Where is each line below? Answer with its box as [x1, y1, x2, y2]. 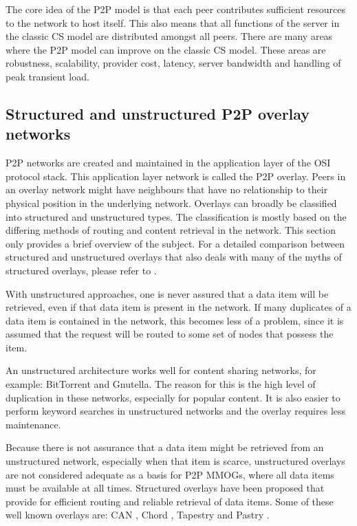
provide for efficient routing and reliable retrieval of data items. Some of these [6, 494, 334, 508]
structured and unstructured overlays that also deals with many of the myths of [6, 250, 342, 264]
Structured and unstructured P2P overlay [6, 102, 310, 124]
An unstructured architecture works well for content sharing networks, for [6, 363, 316, 377]
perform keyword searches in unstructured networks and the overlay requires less [6, 404, 346, 418]
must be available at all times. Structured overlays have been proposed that [6, 481, 325, 495]
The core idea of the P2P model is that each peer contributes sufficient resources [6, 2, 346, 16]
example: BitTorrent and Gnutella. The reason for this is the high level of [6, 377, 316, 391]
